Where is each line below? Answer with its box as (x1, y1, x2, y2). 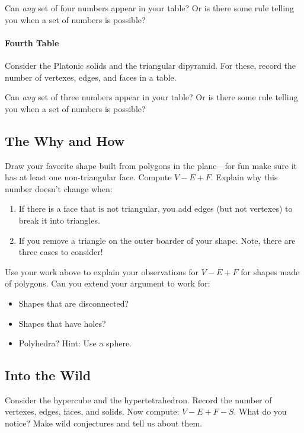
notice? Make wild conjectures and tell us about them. (5, 417, 203, 429)
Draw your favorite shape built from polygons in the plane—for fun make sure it (5, 159, 297, 171)
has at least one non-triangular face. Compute (5, 171, 172, 183)
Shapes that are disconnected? (18, 297, 129, 309)
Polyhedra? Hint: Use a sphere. (18, 337, 132, 349)
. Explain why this (210, 171, 278, 183)
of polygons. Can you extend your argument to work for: (5, 277, 210, 289)
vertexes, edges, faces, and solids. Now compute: (5, 405, 180, 418)
